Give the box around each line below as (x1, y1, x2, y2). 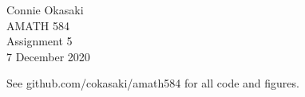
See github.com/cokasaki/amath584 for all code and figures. (6, 75, 299, 91)
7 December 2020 (6, 48, 90, 64)
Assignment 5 (6, 33, 73, 49)
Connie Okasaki (6, 2, 84, 17)
